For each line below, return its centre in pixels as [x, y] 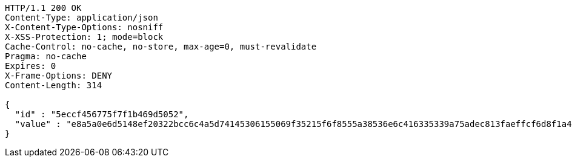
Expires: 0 [31, 66]
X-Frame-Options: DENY [59, 76]
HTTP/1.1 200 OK [43, 8]
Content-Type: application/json [81, 18]
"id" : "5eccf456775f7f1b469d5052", [102, 114]
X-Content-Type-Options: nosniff [84, 27]
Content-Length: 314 [54, 85]
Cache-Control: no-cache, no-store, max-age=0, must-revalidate [161, 47]
